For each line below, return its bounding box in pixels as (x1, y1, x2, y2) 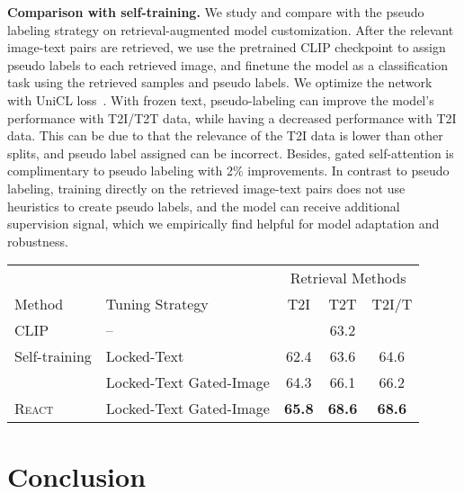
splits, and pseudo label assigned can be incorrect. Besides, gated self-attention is (7, 143, 454, 162)
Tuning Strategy (105, 293, 209, 315)
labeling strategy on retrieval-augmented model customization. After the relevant (7, 20, 454, 39)
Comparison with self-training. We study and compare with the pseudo (7, 3, 424, 21)
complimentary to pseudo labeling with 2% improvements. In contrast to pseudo (7, 161, 450, 180)
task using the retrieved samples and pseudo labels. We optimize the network (7, 73, 433, 92)
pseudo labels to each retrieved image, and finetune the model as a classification (7, 55, 449, 74)
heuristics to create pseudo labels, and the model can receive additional (7, 196, 400, 215)
